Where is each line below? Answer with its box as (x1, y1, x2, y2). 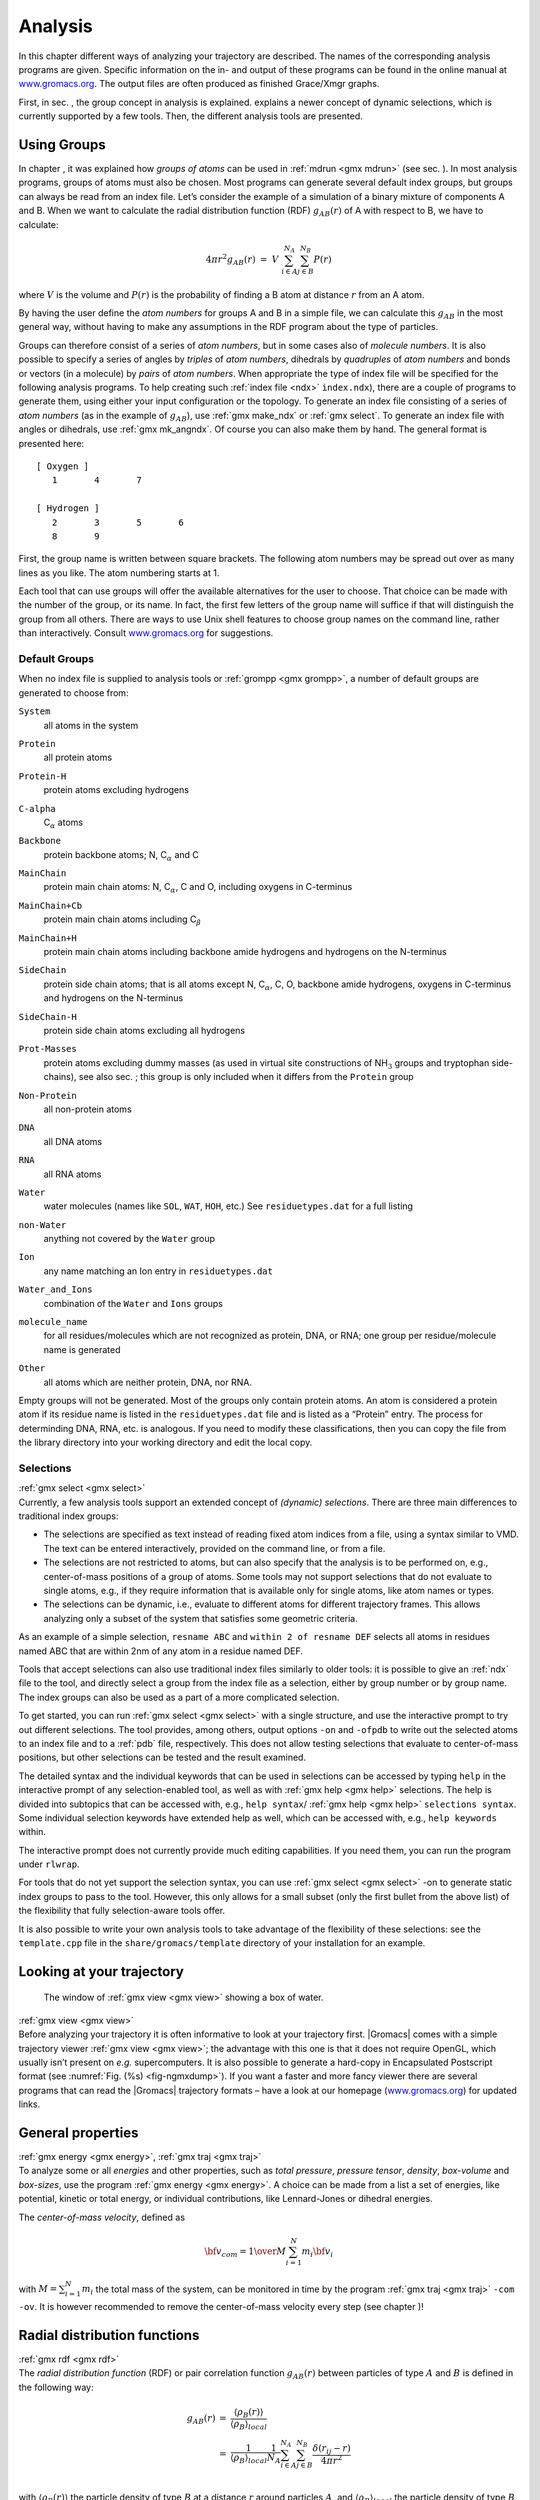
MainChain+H (18, 932, 77, 944)
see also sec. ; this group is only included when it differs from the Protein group (78, 1071, 414, 1083)
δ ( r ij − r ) (312, 2442, 351, 2456)
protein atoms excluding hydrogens (43, 784, 190, 796)
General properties (18, 2124, 139, 2141)
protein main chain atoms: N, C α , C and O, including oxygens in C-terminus (43, 881, 353, 895)
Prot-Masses (18, 1043, 77, 1055)
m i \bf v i (301, 2245, 334, 2259)
